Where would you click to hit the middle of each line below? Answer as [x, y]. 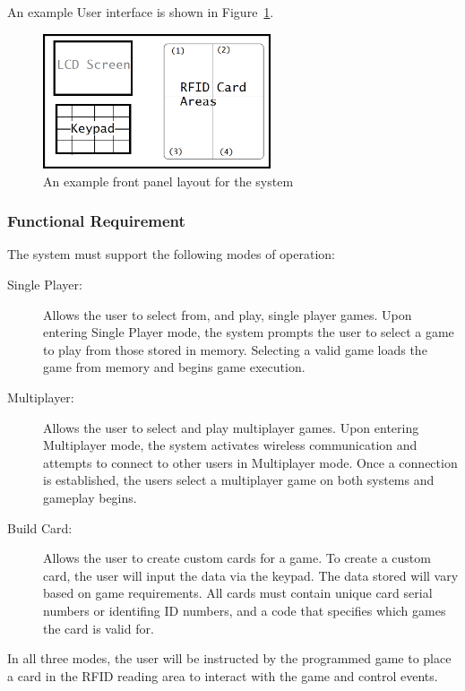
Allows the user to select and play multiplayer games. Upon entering [231, 427]
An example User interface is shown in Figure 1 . [141, 12]
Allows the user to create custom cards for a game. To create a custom [237, 558]
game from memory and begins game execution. [174, 367]
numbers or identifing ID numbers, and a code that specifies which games [245, 610]
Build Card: [40, 527]
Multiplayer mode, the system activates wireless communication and [230, 445]
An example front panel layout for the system [168, 181]
